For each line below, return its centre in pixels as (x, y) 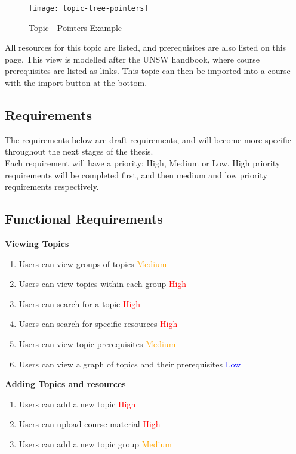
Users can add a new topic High (77, 404)
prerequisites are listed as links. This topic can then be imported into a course (148, 71)
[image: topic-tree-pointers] (89, 8)
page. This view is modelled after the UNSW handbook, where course (132, 59)
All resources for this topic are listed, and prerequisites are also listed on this (146, 47)
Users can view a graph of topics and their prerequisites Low (130, 364)
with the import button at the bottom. (76, 83)
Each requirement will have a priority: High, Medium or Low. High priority (143, 163)
